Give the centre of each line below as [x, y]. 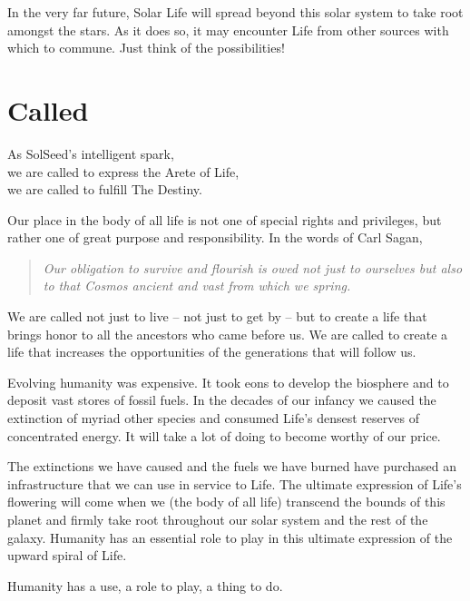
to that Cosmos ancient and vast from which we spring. [197, 286]
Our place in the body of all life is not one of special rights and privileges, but [225, 219]
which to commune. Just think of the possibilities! [146, 48]
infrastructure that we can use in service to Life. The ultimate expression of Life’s [235, 483]
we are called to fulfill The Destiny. [105, 189]
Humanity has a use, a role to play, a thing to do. [145, 585]
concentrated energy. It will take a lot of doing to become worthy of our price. [224, 435]
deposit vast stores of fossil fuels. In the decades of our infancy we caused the [222, 400]
